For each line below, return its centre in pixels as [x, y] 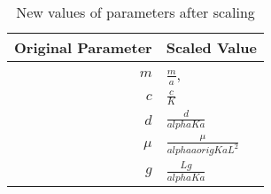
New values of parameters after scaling [135, 12]
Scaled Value [211, 47]
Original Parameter [83, 47]
